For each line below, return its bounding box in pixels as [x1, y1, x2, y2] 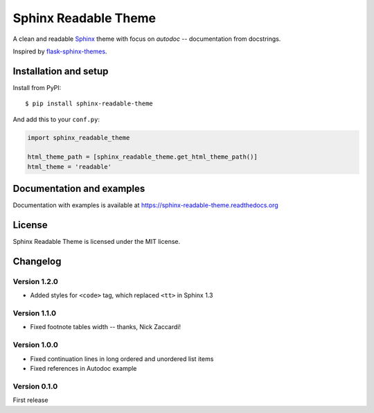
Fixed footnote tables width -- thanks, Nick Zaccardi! [30, 323, 181, 331]
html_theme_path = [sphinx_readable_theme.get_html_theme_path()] [27, 153, 258, 161]
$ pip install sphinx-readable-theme [25, 100, 154, 107]
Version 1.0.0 [12, 340, 58, 350]
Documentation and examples [12, 183, 145, 195]
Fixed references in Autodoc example [30, 364, 137, 373]
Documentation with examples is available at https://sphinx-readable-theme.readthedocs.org [12, 201, 278, 209]
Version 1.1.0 [12, 308, 57, 318]
